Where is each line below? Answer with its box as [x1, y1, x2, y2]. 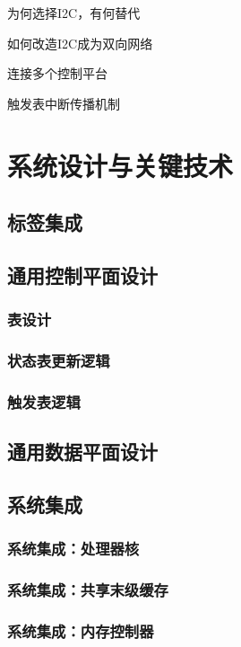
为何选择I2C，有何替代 [7, 4, 141, 22]
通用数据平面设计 [7, 438, 158, 465]
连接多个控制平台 [7, 64, 108, 83]
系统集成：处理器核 [7, 537, 140, 560]
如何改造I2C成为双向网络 [7, 33, 153, 52]
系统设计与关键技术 [7, 146, 234, 183]
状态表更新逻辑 [7, 350, 110, 372]
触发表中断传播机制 [7, 93, 120, 112]
